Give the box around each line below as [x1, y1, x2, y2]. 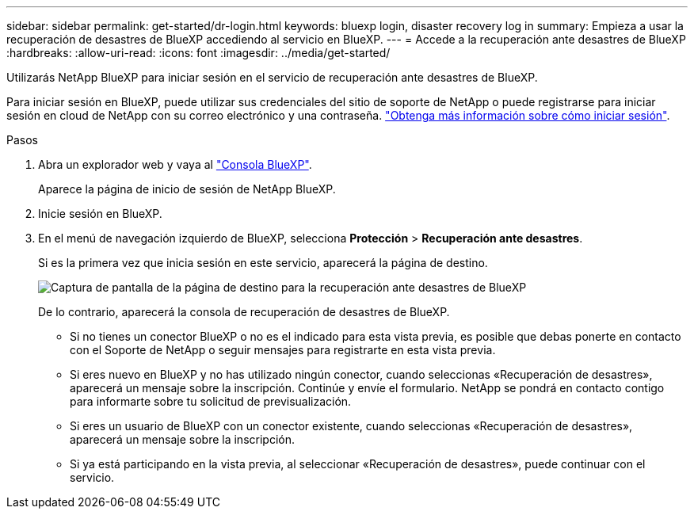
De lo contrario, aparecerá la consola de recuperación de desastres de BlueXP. [38, 305, 450, 319]
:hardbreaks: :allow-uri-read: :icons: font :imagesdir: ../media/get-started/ [6, 46, 391, 59]
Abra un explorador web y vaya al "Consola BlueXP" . [38, 158, 312, 171]
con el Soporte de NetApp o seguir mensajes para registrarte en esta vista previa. [70, 343, 496, 357]
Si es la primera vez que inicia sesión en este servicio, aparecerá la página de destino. [38, 256, 488, 269]
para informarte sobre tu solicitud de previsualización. [70, 395, 352, 408]
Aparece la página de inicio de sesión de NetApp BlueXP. [38, 182, 336, 196]
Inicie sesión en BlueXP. [38, 207, 162, 220]
